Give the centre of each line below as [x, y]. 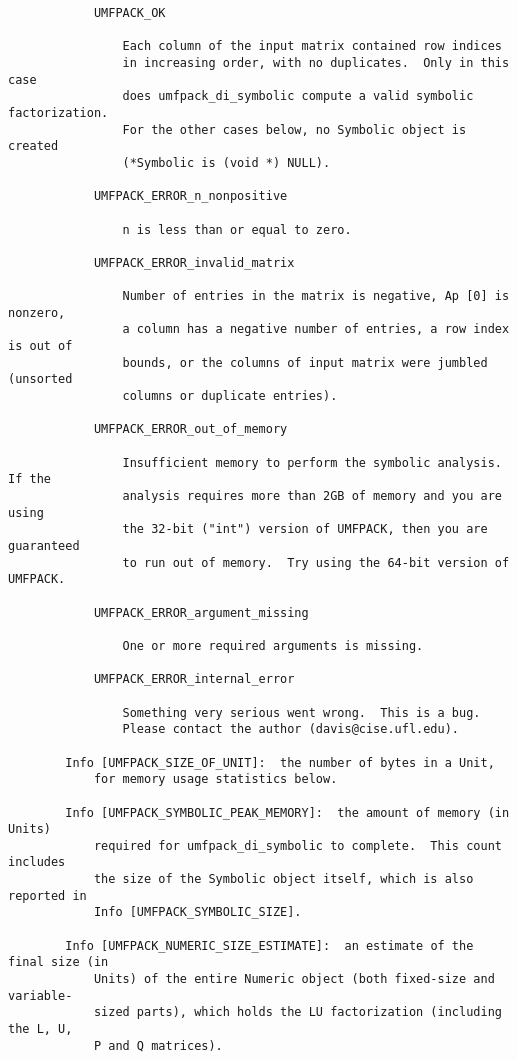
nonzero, [37, 312]
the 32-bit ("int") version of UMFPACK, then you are [305, 529]
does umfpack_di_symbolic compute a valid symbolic [298, 96]
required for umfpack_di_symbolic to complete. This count [297, 845]
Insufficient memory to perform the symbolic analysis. [312, 462]
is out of [40, 346]
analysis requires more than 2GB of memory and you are [312, 496]
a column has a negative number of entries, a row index [316, 329]
